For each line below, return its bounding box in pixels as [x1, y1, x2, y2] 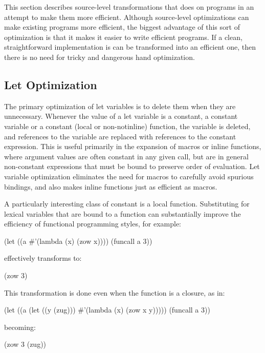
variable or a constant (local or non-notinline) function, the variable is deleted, [4, 120, 251, 131]
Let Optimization [4, 76, 97, 92]
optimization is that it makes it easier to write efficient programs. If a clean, [4, 31, 242, 42]
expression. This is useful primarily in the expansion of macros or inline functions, [4, 141, 261, 152]
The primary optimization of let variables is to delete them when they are [4, 100, 236, 111]
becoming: [4, 321, 36, 332]
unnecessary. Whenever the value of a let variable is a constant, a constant [4, 111, 238, 121]
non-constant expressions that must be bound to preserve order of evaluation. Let [4, 161, 260, 172]
